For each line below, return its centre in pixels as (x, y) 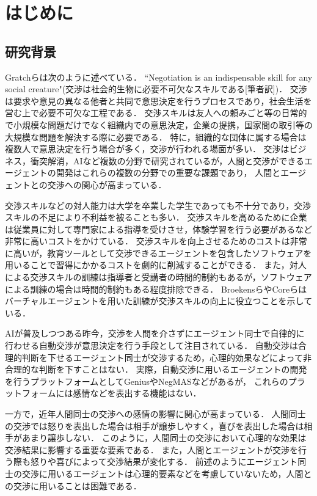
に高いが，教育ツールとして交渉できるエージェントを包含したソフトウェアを (158, 253)
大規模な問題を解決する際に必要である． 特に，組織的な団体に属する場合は (156, 137)
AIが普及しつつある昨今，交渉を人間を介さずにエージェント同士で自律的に (155, 333)
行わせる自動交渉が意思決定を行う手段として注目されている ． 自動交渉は (151, 345)
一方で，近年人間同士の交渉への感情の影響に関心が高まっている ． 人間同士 (155, 414)
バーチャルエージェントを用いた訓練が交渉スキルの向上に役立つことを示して (159, 301)
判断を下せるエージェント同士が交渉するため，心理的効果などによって (162, 357)
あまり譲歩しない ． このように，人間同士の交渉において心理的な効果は (164, 438)
